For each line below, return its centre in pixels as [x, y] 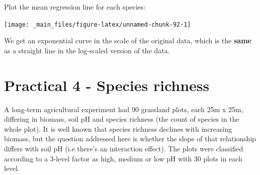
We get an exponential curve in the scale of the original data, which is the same [128, 40]
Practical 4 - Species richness [107, 85]
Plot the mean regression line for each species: [75, 7]
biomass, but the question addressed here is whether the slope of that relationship [130, 139]
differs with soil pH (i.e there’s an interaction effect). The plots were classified [124, 148]
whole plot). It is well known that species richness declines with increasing [118, 128]
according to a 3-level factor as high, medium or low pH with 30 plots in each [123, 158]
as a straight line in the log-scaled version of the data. [87, 50]
